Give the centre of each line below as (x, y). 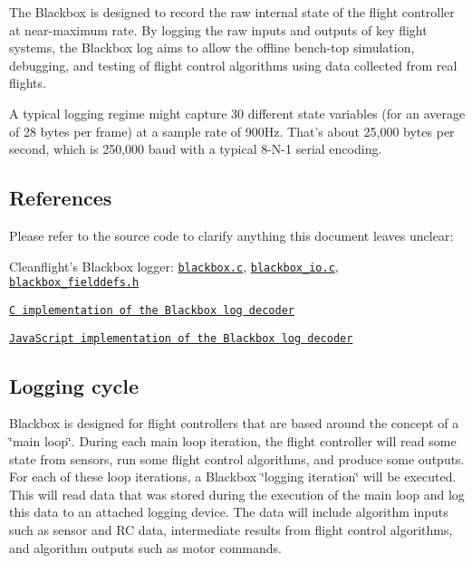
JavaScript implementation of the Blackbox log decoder (181, 338)
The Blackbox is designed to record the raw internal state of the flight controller (232, 12)
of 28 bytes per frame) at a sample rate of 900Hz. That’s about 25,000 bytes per (232, 131)
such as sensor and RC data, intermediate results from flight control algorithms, (231, 529)
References (61, 198)
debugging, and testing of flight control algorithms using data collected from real (233, 65)
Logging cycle (74, 385)
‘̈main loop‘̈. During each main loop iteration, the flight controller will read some (233, 440)
